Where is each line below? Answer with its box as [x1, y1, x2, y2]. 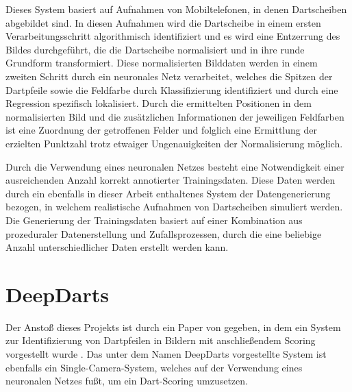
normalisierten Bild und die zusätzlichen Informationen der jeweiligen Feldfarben [5, 109, 344, 123]
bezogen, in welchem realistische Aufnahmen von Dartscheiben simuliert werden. [5, 199, 343, 214]
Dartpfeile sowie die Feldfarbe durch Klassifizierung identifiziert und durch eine [5, 82, 338, 97]
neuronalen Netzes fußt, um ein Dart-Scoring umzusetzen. [5, 373, 248, 388]
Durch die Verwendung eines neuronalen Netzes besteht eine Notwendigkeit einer [5, 159, 344, 173]
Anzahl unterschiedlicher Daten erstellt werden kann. [5, 240, 229, 254]
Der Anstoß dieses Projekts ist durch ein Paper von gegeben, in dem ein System [5, 319, 341, 334]
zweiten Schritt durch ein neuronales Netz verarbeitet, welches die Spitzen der [5, 69, 333, 83]
